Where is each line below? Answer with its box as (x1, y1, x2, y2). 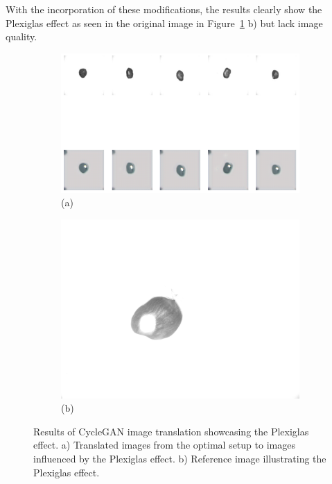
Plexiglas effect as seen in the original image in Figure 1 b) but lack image (6, 15, 323, 30)
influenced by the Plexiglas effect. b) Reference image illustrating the (33, 451, 326, 466)
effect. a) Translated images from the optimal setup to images (33, 437, 295, 452)
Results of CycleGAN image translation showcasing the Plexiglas (33, 424, 309, 438)
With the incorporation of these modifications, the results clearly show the (6, 2, 322, 16)
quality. (6, 29, 37, 44)
